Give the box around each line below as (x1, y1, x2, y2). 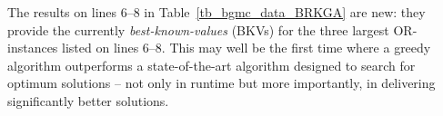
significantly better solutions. (7, 91, 169, 110)
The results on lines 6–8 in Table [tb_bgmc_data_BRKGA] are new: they (7, 3, 426, 21)
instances (7, 38, 58, 57)
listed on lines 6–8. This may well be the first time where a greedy (62, 38, 431, 57)
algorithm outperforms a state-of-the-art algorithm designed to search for (7, 55, 416, 74)
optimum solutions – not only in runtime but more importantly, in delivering (7, 73, 436, 92)
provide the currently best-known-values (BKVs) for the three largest (7, 20, 389, 39)
